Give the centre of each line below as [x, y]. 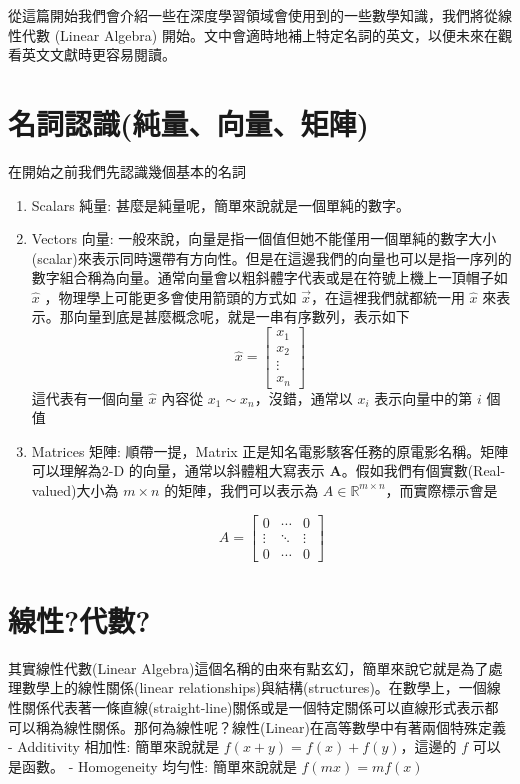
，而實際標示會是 [441, 489]
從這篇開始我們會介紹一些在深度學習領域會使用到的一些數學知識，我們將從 [253, 15]
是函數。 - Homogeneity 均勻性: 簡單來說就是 [152, 765]
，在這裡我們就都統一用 [387, 296]
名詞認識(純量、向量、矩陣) [189, 122]
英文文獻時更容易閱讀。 [98, 54]
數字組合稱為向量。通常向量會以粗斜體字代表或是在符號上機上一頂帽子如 [269, 277]
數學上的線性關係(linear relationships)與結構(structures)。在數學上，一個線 [261, 687]
